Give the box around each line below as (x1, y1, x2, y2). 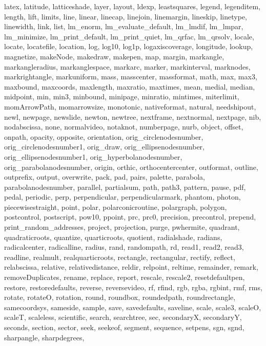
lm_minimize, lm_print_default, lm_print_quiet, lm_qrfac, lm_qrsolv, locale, (4, 31, 254, 41)
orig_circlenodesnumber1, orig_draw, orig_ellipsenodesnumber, (4, 141, 204, 152)
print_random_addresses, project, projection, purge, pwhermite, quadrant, (4, 222, 240, 232)
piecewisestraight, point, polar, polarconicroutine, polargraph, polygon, (4, 201, 227, 212)
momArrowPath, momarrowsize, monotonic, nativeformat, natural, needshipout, (4, 101, 256, 112)
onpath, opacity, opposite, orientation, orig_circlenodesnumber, (4, 131, 203, 142)
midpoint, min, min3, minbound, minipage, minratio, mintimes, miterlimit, (4, 91, 239, 102)
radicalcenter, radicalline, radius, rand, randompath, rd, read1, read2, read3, (4, 242, 244, 252)
